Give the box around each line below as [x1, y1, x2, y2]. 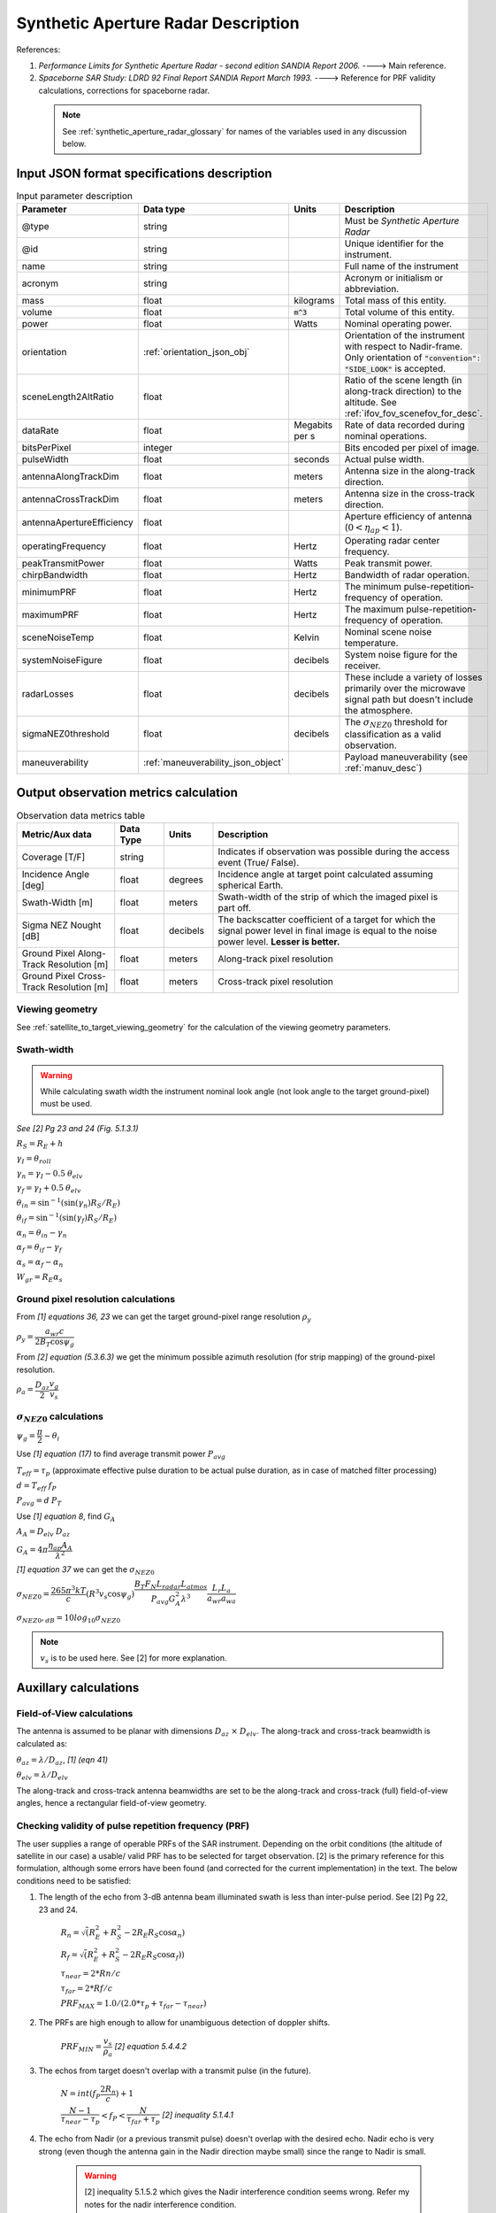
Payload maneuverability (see [344, 751, 469, 763]
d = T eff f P [16, 1481, 57, 1492]
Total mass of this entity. [344, 295, 446, 307]
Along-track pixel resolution [217, 952, 333, 965]
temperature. [344, 636, 399, 649]
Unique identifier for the [344, 237, 444, 250]
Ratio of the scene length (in [344, 374, 462, 387]
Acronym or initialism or [344, 272, 444, 284]
